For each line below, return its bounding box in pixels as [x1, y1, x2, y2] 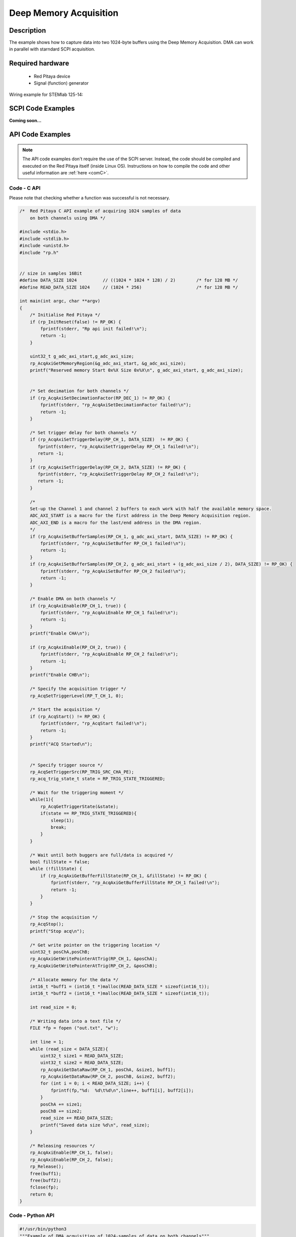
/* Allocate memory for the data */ [30, 977, 118, 982]
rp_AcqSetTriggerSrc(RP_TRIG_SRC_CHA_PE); [30, 769, 134, 774]
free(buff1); [30, 1171, 62, 1176]
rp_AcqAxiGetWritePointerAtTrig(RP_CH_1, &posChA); [30, 956, 158, 962]
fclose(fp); [30, 1185, 59, 1190]
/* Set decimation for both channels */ [30, 388, 129, 394]
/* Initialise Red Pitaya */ [30, 312, 101, 318]
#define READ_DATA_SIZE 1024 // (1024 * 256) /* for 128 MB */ [19, 285, 238, 290]
